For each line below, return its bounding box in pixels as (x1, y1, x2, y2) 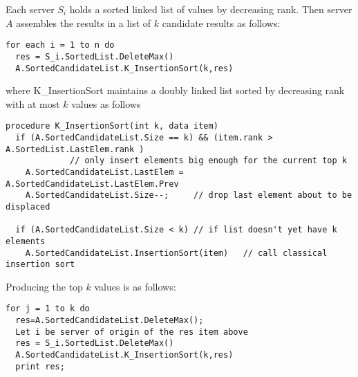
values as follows (71, 96, 141, 111)
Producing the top (6, 279, 83, 293)
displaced (6, 201, 50, 212)
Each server (6, 2, 55, 16)
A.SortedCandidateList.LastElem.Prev (6, 178, 179, 189)
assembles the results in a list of (16, 15, 151, 30)
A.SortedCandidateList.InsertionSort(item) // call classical (25, 248, 328, 258)
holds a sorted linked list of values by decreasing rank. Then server (69, 2, 352, 16)
